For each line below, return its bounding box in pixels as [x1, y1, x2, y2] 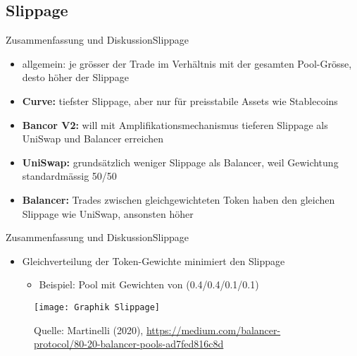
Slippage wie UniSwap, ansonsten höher [22, 206, 194, 221]
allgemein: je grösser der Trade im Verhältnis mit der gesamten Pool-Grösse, [22, 56, 352, 70]
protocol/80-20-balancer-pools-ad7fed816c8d [34, 336, 224, 351]
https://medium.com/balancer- [146, 322, 281, 337]
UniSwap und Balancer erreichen [22, 131, 164, 146]
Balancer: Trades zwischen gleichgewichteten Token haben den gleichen [22, 192, 335, 207]
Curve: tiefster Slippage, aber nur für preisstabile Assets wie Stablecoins [22, 93, 338, 108]
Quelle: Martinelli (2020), [34, 322, 144, 337]
